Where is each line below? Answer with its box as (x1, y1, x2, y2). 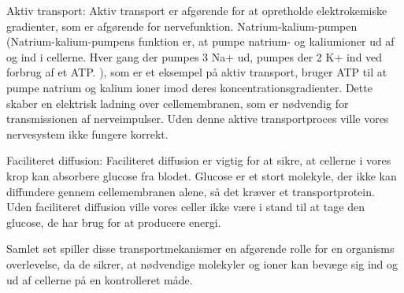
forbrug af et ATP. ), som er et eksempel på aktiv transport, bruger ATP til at (6, 64, 387, 80)
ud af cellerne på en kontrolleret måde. (6, 271, 193, 287)
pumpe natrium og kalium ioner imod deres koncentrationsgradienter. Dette (6, 79, 372, 95)
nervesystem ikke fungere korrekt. (6, 125, 169, 142)
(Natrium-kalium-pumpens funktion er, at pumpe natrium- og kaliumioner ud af (6, 33, 395, 50)
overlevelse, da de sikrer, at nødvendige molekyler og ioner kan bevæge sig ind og (6, 255, 398, 272)
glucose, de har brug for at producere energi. (6, 213, 221, 230)
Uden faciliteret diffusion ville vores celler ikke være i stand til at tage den (6, 198, 365, 215)
